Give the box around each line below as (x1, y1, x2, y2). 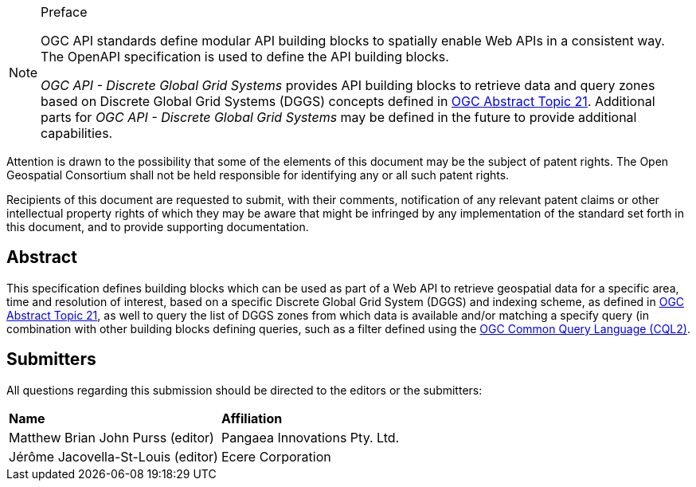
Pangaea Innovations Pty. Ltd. (221, 429, 400, 446)
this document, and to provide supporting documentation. (6, 220, 309, 234)
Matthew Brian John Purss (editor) (9, 429, 214, 446)
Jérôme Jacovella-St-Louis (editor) (9, 448, 218, 465)
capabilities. (41, 125, 113, 141)
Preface (41, 4, 88, 20)
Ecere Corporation (221, 448, 331, 465)
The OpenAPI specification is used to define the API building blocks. (41, 49, 449, 65)
